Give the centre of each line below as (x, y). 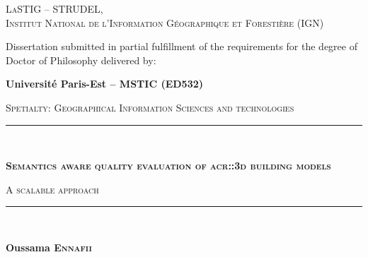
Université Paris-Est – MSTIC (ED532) (104, 84)
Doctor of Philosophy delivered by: (81, 60)
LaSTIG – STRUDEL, (54, 8)
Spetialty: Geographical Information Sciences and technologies (150, 107)
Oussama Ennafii (49, 247)
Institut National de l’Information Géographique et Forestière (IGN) (165, 22)
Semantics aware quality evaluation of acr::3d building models (168, 166)
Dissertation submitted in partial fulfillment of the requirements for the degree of (182, 46)
